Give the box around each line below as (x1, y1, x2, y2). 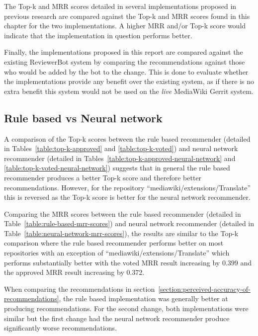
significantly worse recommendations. (4, 323, 117, 333)
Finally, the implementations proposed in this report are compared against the (4, 47, 243, 57)
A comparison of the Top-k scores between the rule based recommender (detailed (4, 133, 251, 144)
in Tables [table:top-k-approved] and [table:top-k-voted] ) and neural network (4, 143, 238, 154)
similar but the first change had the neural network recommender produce (4, 313, 230, 323)
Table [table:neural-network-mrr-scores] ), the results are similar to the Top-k (4, 228, 239, 238)
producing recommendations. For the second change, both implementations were (4, 303, 249, 314)
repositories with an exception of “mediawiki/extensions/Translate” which (4, 248, 230, 258)
